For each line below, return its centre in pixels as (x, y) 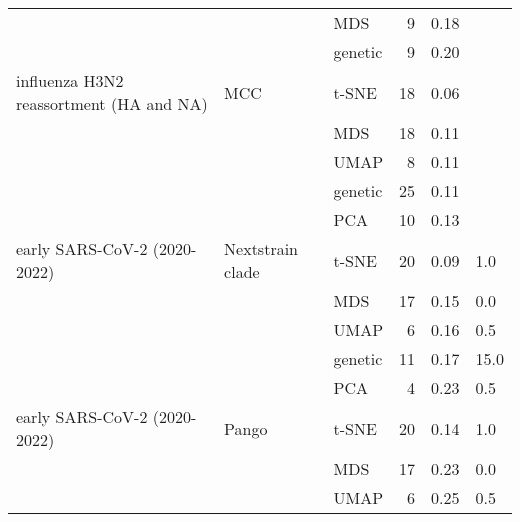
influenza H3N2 (70, 80)
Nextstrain (261, 248)
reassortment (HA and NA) (112, 103)
